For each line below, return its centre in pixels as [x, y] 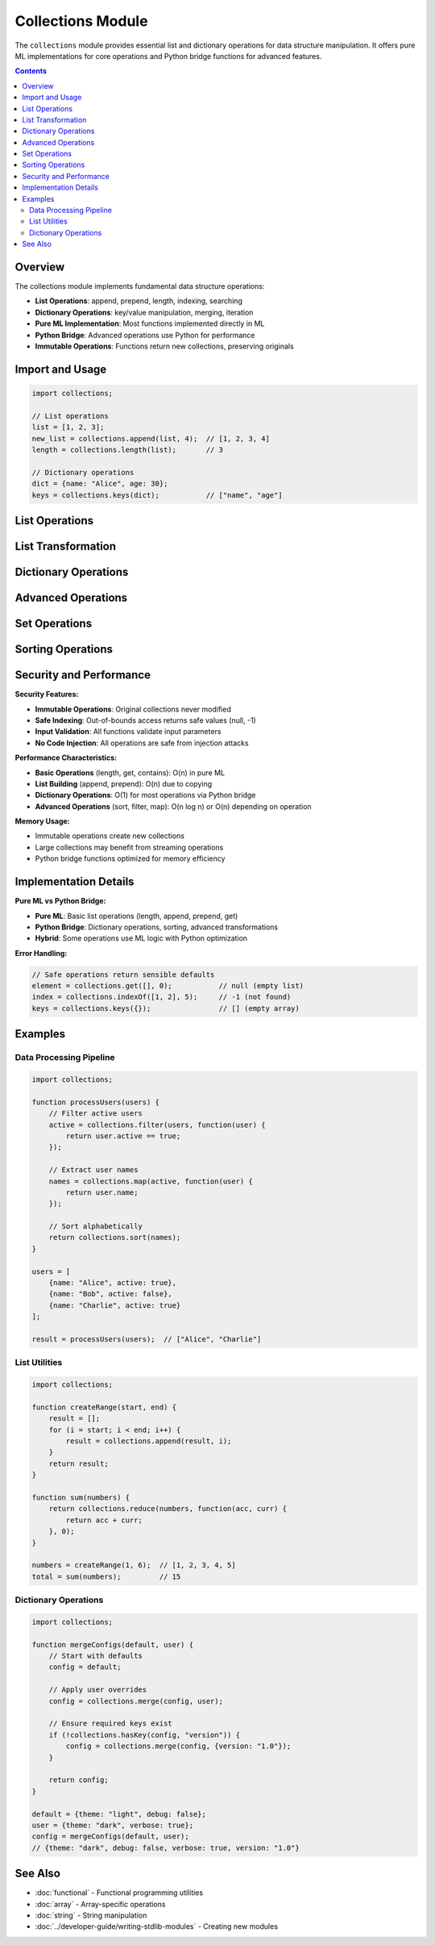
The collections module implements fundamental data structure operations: [140, 286]
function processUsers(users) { [96, 1102]
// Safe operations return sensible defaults [123, 975]
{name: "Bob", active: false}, [110, 1294]
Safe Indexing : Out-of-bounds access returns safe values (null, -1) [146, 720]
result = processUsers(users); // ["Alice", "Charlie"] [147, 1339]
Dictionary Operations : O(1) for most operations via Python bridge [145, 795]
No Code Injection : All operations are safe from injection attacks [142, 743]
